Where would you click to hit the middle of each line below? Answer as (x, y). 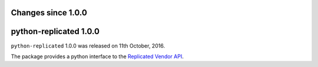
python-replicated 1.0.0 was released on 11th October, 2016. (88, 46)
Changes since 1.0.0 (49, 13)
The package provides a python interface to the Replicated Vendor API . (97, 56)
